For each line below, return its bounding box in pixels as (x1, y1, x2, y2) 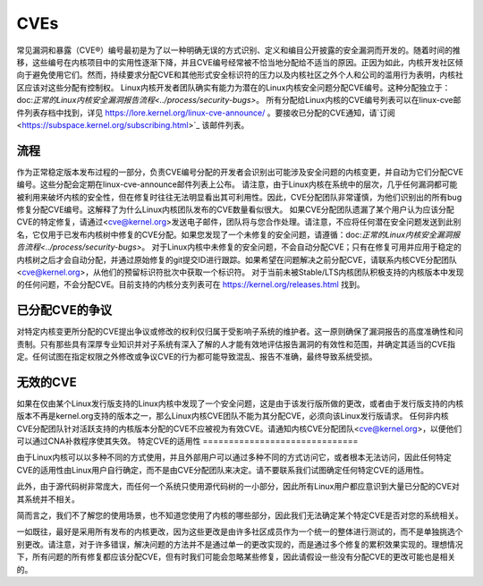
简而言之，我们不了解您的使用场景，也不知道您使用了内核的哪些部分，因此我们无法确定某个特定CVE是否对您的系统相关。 (16, 510, 464, 521)
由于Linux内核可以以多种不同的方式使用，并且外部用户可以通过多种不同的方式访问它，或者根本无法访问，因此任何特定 (16, 452, 452, 463)
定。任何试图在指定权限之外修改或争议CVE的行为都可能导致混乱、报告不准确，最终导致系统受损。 (16, 352, 377, 361)
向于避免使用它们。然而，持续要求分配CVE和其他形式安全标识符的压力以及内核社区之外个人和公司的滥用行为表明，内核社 (16, 70, 464, 81)
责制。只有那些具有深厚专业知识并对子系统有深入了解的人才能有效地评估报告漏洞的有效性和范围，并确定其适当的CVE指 (16, 338, 456, 349)
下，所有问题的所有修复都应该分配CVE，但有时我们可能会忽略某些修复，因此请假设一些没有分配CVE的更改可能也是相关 (16, 551, 456, 563)
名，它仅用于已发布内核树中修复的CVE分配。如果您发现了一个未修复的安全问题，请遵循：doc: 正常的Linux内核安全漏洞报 (16, 229, 461, 240)
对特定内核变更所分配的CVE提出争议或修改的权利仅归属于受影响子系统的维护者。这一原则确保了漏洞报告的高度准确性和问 (16, 327, 464, 337)
